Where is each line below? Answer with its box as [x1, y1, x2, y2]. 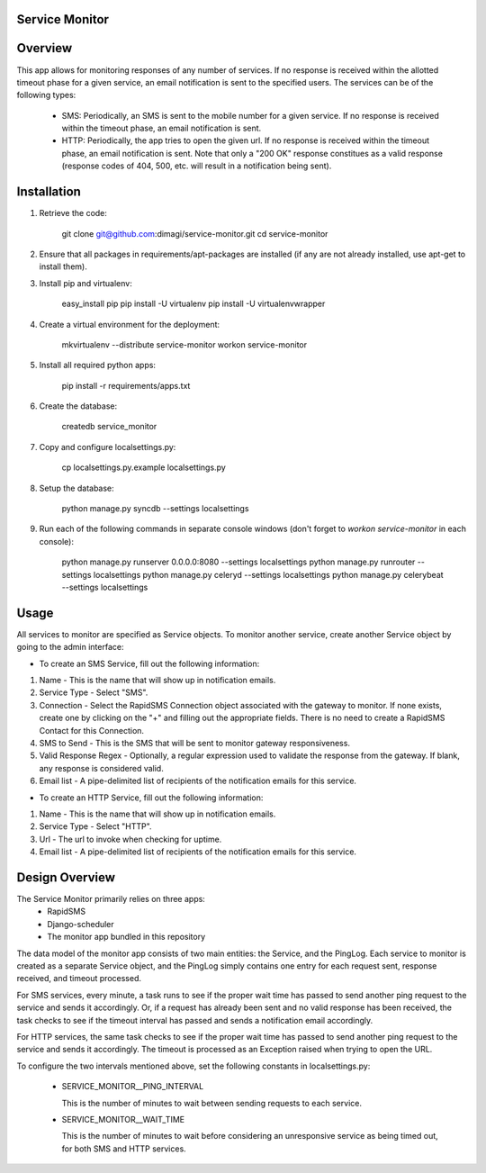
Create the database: [39, 401, 118, 411]
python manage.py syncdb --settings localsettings [61, 503, 249, 514]
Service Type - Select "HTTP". [39, 821, 152, 832]
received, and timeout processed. [16, 973, 141, 984]
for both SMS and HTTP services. [61, 1143, 186, 1154]
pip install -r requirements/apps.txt [61, 380, 191, 391]
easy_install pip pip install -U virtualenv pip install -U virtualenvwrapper [61, 298, 326, 310]
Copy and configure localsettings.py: [39, 441, 176, 452]
